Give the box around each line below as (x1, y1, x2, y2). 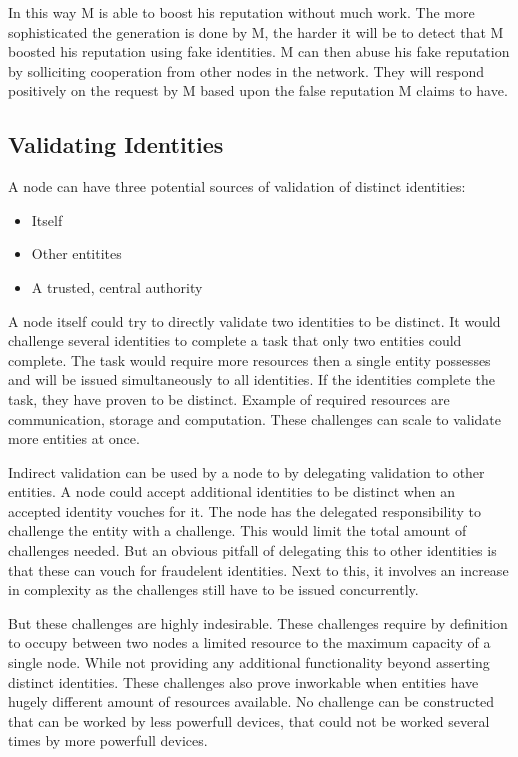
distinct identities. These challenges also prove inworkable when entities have (8, 671, 479, 692)
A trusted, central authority (31, 276, 203, 297)
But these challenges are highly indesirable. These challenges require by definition (8, 612, 508, 633)
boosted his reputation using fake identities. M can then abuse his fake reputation (8, 41, 510, 62)
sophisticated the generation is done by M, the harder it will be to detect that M (8, 21, 504, 42)
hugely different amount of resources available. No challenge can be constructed (8, 691, 495, 712)
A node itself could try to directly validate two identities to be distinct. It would (8, 310, 501, 331)
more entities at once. (8, 428, 140, 449)
